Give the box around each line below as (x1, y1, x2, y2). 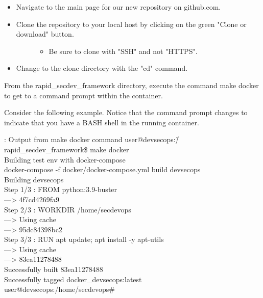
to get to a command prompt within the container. (4, 90, 163, 100)
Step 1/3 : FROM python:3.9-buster (4, 184, 117, 195)
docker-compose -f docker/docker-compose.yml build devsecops (4, 164, 201, 175)
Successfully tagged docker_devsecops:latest (4, 274, 142, 284)
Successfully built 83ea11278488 (4, 264, 103, 275)
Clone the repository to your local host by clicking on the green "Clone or (16, 18, 247, 29)
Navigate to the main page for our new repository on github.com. (16, 2, 221, 12)
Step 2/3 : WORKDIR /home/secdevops (4, 204, 131, 214)
